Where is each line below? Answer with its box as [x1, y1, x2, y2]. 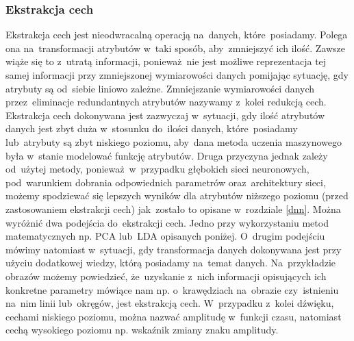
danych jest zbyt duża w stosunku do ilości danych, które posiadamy [5, 121, 298, 136]
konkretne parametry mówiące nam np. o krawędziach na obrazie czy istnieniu [5, 282, 339, 296]
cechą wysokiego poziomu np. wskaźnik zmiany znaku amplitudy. [5, 323, 279, 337]
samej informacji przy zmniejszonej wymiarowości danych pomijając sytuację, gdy [5, 68, 349, 81]
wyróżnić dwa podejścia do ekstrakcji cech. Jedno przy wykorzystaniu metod [5, 215, 329, 229]
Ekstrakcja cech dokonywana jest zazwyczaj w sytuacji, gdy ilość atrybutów [5, 108, 325, 122]
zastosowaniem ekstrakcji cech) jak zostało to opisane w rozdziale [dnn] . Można [5, 201, 341, 216]
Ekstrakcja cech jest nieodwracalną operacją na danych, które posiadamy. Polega [5, 27, 348, 42]
